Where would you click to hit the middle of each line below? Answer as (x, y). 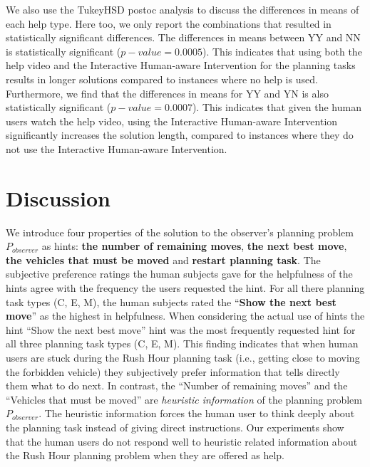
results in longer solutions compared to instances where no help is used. (162, 79)
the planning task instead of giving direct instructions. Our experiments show (175, 427)
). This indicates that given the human (277, 107)
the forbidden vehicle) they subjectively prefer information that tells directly (173, 371)
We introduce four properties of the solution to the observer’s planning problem (180, 232)
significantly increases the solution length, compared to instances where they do (180, 135)
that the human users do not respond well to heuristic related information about (182, 441)
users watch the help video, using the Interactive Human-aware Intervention (172, 121)
